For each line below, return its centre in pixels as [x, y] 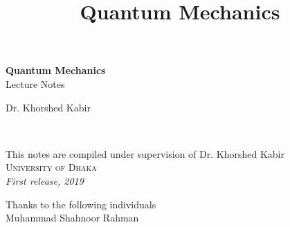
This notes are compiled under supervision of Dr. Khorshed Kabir [145, 153]
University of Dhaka [51, 167]
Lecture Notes [35, 83]
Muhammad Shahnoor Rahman [72, 218]
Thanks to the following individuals [81, 204]
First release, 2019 [45, 180]
